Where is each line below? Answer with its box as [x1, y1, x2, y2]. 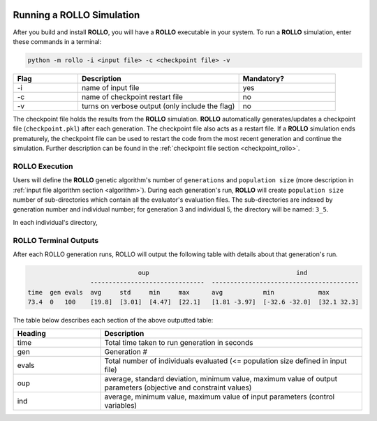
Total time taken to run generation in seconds [104, 338, 254, 348]
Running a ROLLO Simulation [13, 9, 140, 21]
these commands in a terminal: [13, 37, 102, 45]
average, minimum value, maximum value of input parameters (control [104, 392, 335, 401]
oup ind [138, 269, 308, 276]
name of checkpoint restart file [81, 91, 183, 101]
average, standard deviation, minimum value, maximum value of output [104, 374, 338, 384]
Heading [17, 329, 47, 339]
